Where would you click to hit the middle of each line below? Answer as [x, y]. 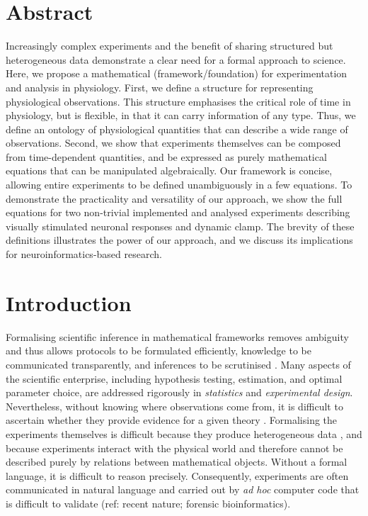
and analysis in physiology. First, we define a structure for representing [160, 87]
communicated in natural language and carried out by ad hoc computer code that [183, 489]
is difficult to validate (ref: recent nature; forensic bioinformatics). [148, 503]
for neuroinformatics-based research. [84, 254]
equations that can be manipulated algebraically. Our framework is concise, [169, 170]
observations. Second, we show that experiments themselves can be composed [173, 143]
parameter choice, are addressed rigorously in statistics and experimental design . [179, 392]
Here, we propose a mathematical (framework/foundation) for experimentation [177, 73]
